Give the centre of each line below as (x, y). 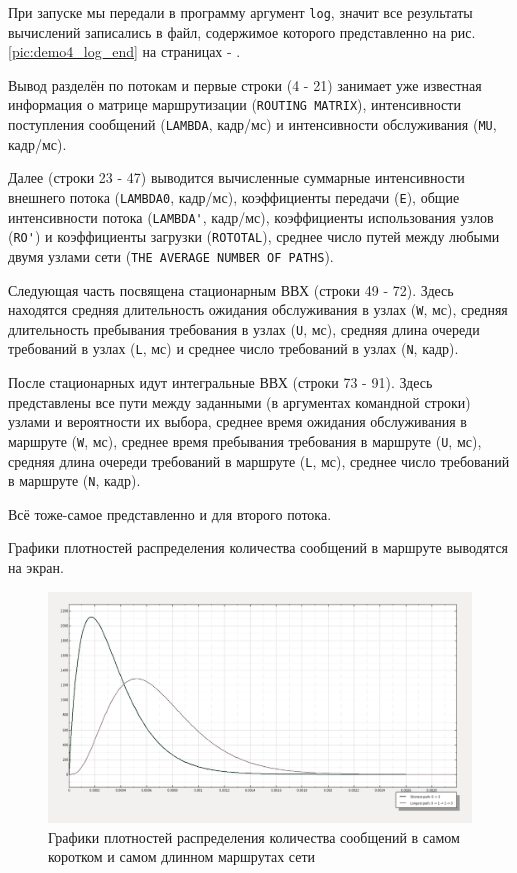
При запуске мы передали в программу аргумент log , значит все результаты (240, 12)
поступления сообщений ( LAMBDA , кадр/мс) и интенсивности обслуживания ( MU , (252, 124)
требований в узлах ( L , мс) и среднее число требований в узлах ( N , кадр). (233, 348)
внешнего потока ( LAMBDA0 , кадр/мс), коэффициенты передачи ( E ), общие (234, 196)
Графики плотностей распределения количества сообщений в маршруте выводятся (258, 547)
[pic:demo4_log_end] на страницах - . (124, 51)
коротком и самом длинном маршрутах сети (182, 856)
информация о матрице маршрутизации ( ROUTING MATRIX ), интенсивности (234, 104)
